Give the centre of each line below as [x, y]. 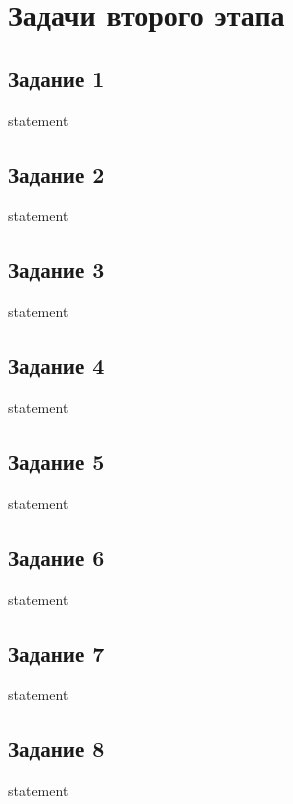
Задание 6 [56, 556]
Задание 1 [56, 77]
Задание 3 [56, 269]
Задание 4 [56, 365]
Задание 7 [56, 652]
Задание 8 [56, 748]
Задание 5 [56, 460]
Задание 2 [56, 173]
